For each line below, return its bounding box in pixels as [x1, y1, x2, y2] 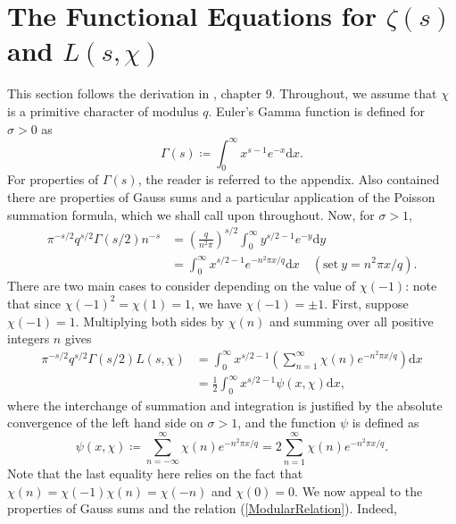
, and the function [237, 413, 336, 432]
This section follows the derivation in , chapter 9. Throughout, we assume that [7, 84, 437, 103]
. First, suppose [324, 293, 409, 312]
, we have [191, 293, 242, 312]
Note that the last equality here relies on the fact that [7, 464, 303, 483]
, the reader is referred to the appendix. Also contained [137, 170, 440, 189]
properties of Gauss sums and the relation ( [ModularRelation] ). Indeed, [7, 499, 397, 518]
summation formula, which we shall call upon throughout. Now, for [7, 205, 375, 224]
